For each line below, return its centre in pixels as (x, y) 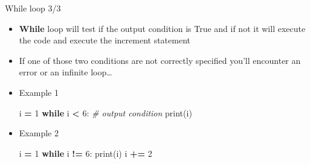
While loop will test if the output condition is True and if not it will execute (162, 28)
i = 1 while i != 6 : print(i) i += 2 (86, 153)
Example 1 (39, 92)
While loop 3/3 (33, 8)
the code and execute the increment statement (105, 40)
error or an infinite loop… (66, 72)
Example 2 (39, 133)
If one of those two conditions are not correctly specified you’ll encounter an (160, 60)
